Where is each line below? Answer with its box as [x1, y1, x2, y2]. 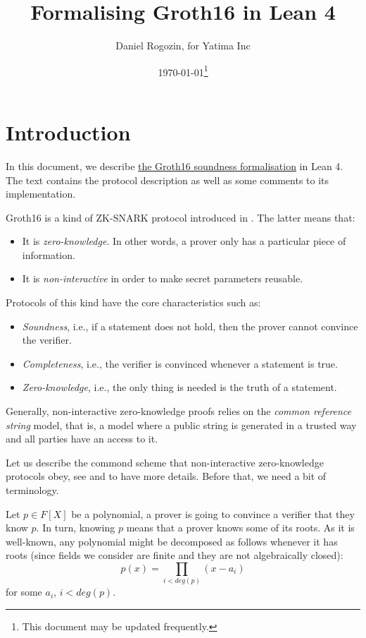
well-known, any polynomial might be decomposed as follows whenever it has [6, 534, 338, 548]
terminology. [6, 483, 59, 497]
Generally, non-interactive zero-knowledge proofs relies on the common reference [6, 404, 352, 419]
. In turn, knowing [36, 520, 115, 535]
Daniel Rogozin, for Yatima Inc [115, 38, 251, 53]
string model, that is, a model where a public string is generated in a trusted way [6, 417, 357, 432]
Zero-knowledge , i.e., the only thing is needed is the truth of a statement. [22, 380, 337, 395]
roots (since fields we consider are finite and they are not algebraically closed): [6, 548, 343, 562]
